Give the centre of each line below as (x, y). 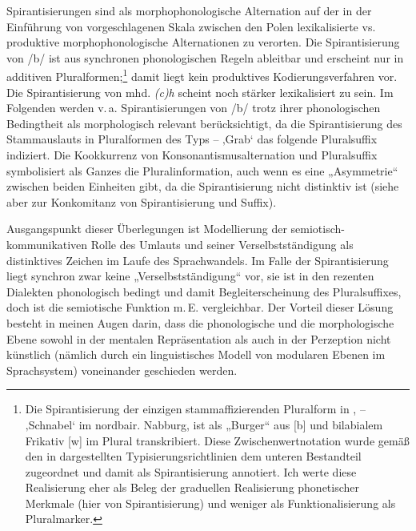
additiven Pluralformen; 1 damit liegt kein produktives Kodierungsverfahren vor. (202, 75)
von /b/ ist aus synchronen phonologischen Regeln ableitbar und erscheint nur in (205, 57)
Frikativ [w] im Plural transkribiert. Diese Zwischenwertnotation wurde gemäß (217, 440)
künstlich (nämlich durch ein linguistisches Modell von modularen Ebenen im (196, 354)
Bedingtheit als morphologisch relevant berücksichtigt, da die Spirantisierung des (204, 123)
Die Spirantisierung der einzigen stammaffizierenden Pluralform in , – (195, 409)
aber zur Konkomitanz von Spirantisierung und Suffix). (142, 201)
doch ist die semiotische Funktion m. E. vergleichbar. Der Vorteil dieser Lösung (200, 307)
